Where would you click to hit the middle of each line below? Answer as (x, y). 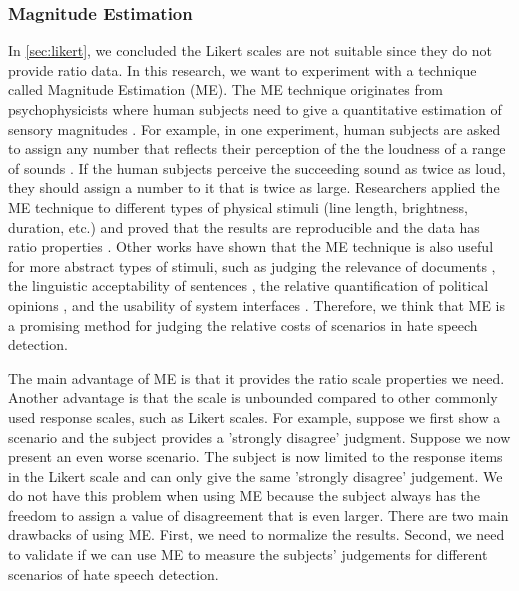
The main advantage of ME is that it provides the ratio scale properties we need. (256, 377)
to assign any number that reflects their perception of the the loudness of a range (257, 148)
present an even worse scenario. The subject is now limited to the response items (255, 456)
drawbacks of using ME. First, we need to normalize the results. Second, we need (256, 534)
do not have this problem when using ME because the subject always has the (244, 495)
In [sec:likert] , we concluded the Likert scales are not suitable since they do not (250, 50)
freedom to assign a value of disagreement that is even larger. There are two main (258, 514)
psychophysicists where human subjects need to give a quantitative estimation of (255, 109)
